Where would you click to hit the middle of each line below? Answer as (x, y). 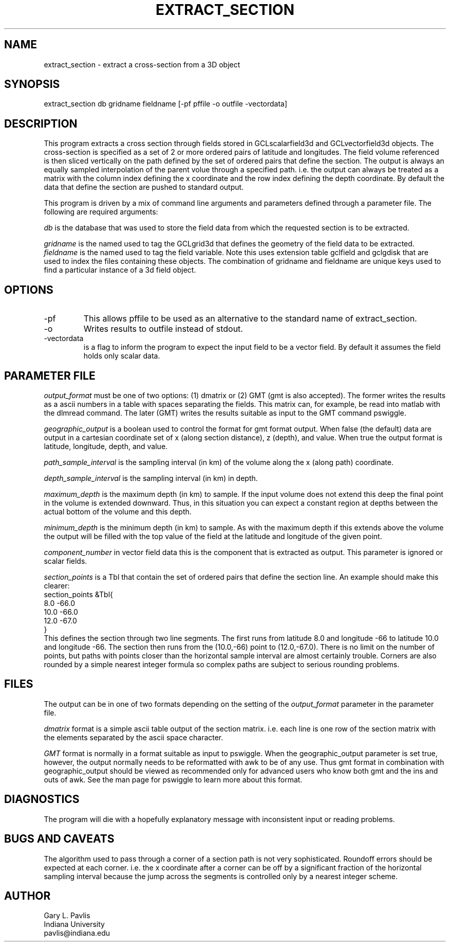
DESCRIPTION (41, 123)
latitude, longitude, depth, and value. (106, 446)
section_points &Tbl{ (79, 594)
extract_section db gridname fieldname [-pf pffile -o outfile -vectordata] (166, 104)
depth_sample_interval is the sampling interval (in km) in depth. (151, 478)
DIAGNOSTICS (42, 799)
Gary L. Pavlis (67, 916)
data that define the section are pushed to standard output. (144, 187)
